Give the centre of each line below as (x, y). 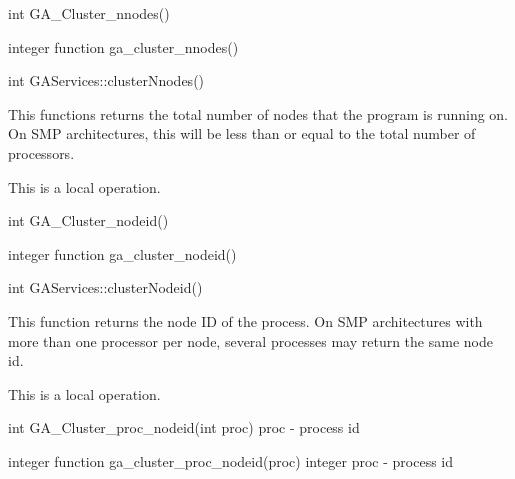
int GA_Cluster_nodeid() (88, 220)
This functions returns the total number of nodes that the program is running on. (258, 113)
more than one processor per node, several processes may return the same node (250, 340)
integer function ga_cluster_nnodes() (123, 46)
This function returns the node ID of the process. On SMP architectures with (245, 320)
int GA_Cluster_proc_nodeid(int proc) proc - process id (184, 427)
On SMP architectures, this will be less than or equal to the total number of (242, 133)
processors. (41, 152)
